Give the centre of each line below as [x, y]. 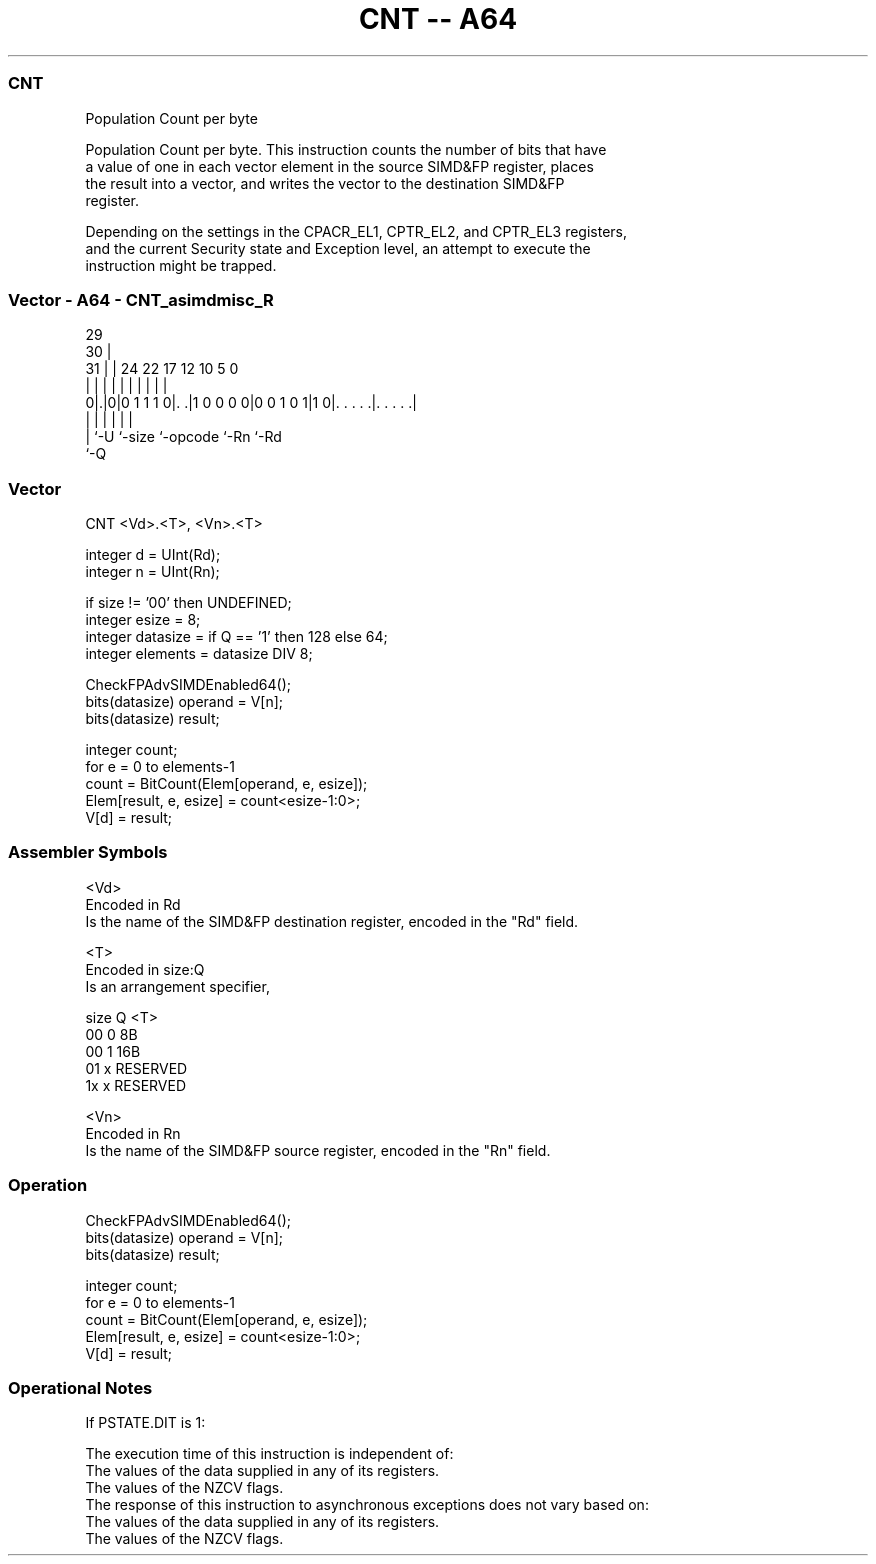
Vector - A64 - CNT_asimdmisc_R [141, 299]
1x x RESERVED [136, 1085]
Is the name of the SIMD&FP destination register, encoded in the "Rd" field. [332, 921]
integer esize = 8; [143, 619]
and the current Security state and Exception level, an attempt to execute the [338, 248]
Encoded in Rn [133, 1133]
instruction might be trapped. [181, 265]
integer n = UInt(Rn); [152, 571]
